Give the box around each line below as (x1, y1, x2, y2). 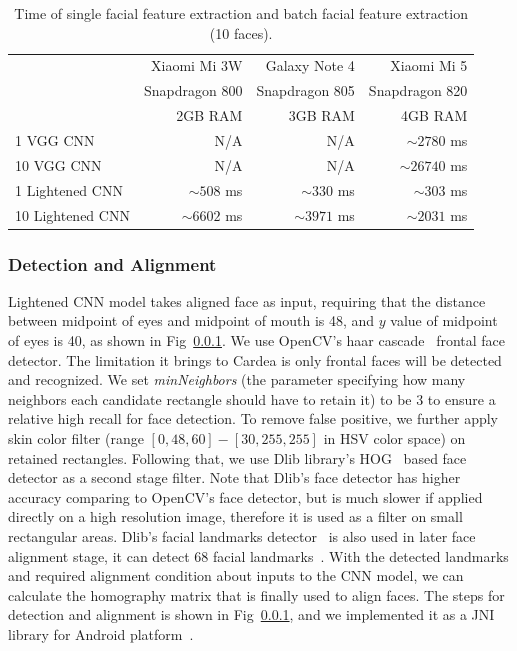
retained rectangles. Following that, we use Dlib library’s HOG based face (8, 447, 467, 468)
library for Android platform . (8, 623, 194, 644)
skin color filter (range (8, 427, 144, 448)
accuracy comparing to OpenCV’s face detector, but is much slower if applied (8, 486, 483, 507)
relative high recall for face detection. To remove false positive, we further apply (8, 408, 498, 429)
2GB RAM (176, 105, 243, 126)
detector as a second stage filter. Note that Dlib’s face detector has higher (8, 467, 461, 488)
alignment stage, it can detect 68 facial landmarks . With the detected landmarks (8, 545, 509, 566)
